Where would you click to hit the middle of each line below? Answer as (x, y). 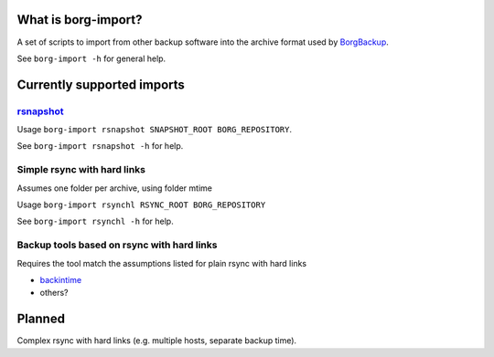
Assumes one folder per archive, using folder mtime (114, 188)
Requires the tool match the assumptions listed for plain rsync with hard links (161, 263)
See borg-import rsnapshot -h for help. (100, 146)
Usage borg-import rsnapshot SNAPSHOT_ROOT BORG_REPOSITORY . (155, 130)
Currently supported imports (101, 84)
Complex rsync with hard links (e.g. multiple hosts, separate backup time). (157, 341)
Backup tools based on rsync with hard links (117, 245)
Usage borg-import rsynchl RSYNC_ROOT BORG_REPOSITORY (141, 205)
